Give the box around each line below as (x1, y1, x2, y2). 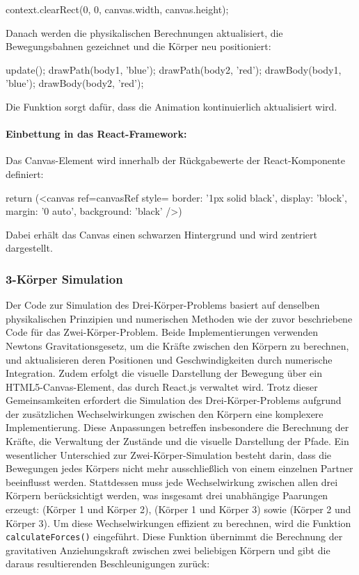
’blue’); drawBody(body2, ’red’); (6, 76, 144, 90)
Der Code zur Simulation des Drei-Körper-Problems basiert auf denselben (6, 298, 320, 312)
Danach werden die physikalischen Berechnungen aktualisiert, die (6, 25, 283, 40)
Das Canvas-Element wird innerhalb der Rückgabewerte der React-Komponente (6, 153, 345, 168)
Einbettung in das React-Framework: (6, 127, 187, 141)
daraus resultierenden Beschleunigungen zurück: (6, 556, 210, 571)
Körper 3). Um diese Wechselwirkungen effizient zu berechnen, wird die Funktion (6, 515, 351, 530)
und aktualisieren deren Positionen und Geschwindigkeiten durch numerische (6, 352, 333, 366)
